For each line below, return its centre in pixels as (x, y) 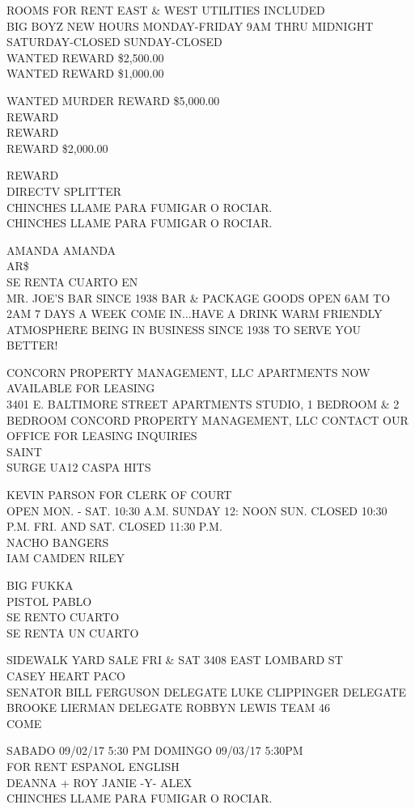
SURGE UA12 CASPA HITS (79, 467)
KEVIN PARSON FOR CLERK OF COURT (119, 495)
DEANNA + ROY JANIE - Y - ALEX (100, 782)
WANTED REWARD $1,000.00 (85, 73)
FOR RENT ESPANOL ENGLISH (93, 766)
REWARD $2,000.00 (57, 148)
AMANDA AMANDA (61, 250)
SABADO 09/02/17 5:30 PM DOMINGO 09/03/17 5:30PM (155, 750)
